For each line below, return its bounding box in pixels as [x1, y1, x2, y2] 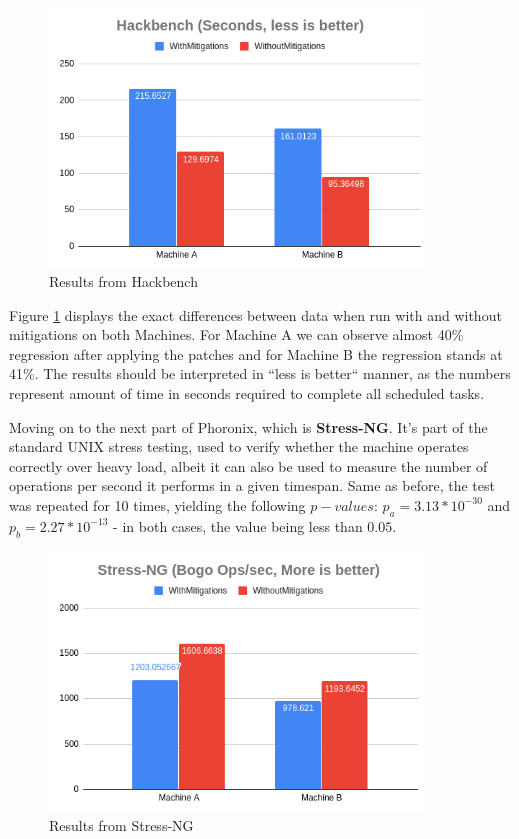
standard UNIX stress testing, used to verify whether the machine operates [9, 436, 469, 457]
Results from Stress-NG [49, 815, 194, 836]
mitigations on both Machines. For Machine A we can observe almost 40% [9, 324, 464, 345]
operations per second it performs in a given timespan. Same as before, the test [9, 475, 495, 496]
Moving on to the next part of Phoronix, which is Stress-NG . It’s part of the [9, 416, 488, 437]
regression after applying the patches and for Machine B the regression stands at [9, 343, 503, 364]
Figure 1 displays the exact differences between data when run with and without [9, 304, 502, 325]
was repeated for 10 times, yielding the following [9, 494, 306, 515]
